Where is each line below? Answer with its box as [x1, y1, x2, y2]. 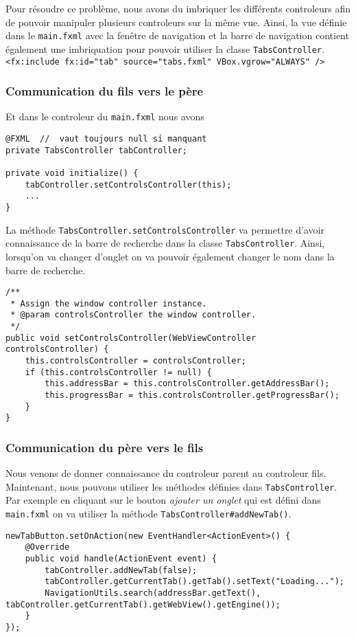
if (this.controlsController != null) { [25, 367, 212, 377]
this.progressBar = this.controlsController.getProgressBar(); [45, 390, 340, 401]
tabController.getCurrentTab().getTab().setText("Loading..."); [45, 577, 344, 587]
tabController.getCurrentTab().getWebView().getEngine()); [5, 599, 281, 610]
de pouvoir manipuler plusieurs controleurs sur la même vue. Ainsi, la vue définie [5, 14, 347, 29]
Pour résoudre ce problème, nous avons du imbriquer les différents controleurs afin [5, 1, 351, 15]
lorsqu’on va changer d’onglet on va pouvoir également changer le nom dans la [5, 249, 335, 263]
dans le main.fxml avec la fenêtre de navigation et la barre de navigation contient [5, 28, 349, 43]
